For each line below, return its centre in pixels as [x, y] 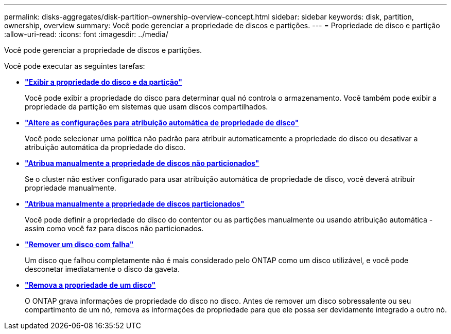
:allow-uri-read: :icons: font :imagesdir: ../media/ [86, 34]
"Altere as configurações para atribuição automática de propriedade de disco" [162, 123]
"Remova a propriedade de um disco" [90, 285]
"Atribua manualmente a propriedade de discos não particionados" [142, 163]
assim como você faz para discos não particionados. [114, 228]
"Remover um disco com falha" [79, 244]
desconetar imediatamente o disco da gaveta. [102, 269]
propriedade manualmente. [71, 188]
